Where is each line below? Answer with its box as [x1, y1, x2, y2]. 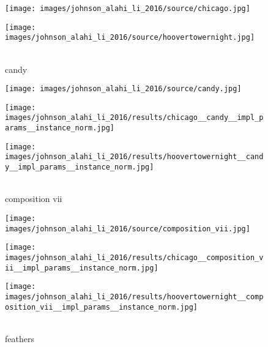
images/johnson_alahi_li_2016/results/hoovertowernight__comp [5, 292, 264, 301]
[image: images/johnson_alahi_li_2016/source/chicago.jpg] [5, 4, 250, 13]
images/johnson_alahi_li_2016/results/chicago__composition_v [5, 253, 264, 262]
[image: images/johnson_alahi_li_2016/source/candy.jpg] [5, 84, 242, 94]
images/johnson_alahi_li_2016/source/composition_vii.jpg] [5, 224, 250, 233]
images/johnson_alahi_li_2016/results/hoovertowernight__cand [5, 152, 264, 162]
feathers [5, 332, 34, 345]
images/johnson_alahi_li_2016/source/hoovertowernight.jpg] [5, 33, 255, 42]
